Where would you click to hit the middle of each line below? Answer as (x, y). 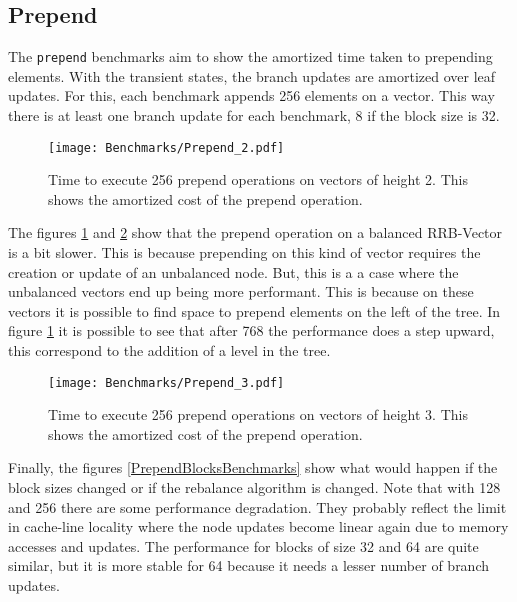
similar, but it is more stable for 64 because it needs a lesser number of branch (249, 565)
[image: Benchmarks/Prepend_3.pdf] (166, 382)
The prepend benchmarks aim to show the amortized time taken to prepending (250, 56)
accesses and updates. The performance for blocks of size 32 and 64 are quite (243, 545)
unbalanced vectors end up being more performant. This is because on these (241, 291)
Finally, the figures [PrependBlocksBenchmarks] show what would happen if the (253, 467)
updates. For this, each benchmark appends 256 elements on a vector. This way (251, 95)
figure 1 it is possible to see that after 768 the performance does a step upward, (251, 330)
